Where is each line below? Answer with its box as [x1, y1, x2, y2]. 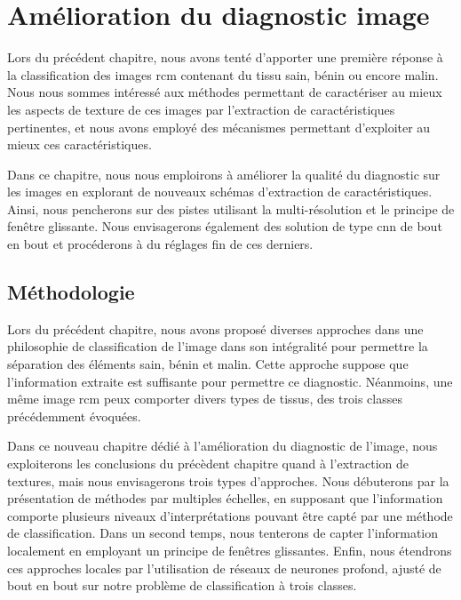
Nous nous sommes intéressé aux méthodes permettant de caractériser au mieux [7, 83, 442, 101]
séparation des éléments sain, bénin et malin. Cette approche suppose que [7, 355, 409, 373]
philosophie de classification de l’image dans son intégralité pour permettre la [7, 337, 428, 356]
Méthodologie [7, 278, 135, 306]
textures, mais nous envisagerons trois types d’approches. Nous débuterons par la [7, 471, 449, 490]
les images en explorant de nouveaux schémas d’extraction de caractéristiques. [7, 182, 433, 201]
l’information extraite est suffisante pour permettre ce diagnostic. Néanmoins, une [7, 372, 453, 390]
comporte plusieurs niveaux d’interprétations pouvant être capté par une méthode [7, 506, 453, 524]
